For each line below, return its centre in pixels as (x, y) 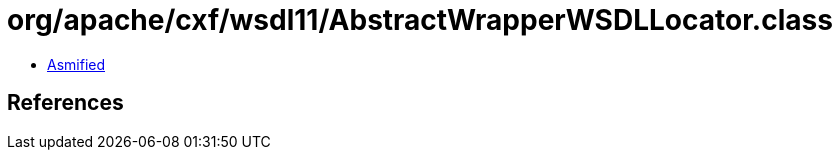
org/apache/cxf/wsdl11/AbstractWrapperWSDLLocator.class (420, 20)
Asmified (76, 64)
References (65, 103)
